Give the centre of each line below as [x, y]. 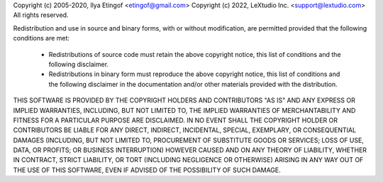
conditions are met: [41, 38]
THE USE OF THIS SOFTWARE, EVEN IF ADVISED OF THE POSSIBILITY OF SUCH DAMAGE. [147, 170]
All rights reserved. [41, 15]
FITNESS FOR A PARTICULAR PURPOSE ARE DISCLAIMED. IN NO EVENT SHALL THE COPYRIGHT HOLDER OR [176, 120]
